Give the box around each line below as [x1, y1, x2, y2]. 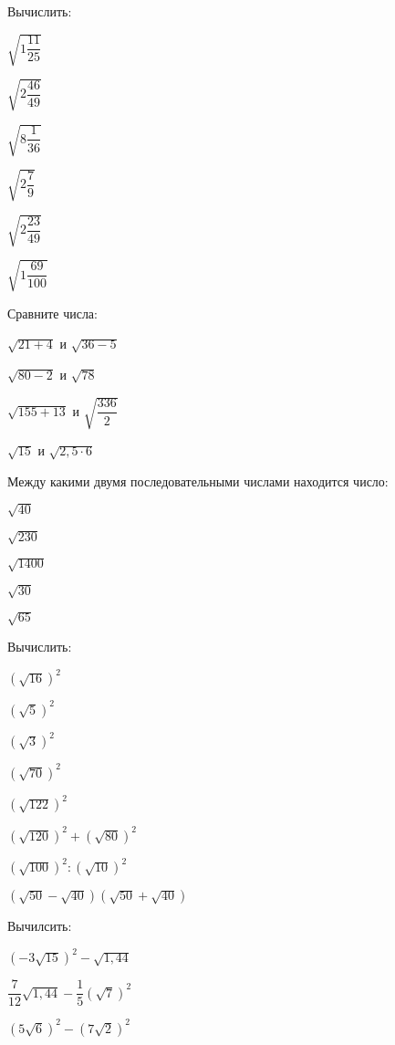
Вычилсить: [7, 916, 72, 935]
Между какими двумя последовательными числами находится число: [7, 471, 389, 490]
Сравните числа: [7, 303, 98, 322]
